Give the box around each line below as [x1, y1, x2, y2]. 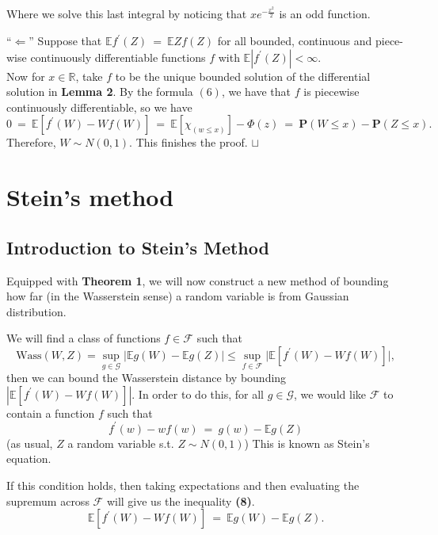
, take [75, 67, 103, 84]
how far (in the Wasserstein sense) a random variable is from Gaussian [6, 288, 349, 304]
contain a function [6, 404, 95, 421]
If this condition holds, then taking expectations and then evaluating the [6, 477, 360, 494]
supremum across [6, 492, 90, 509]
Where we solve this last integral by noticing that [6, 6, 247, 22]
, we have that [221, 83, 291, 100]
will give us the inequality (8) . [106, 492, 255, 509]
